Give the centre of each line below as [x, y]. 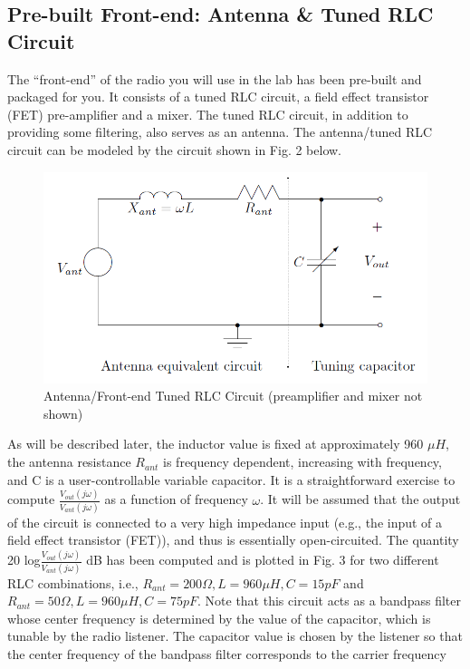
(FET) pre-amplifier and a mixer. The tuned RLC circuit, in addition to [208, 114]
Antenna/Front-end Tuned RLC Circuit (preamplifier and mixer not [233, 396]
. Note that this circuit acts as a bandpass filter [329, 601]
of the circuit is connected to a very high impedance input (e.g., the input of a [225, 522]
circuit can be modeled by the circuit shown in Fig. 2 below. [175, 149]
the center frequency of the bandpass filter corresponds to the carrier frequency [227, 654]
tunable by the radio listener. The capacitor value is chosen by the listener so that [235, 636]
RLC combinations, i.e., [73, 582]
